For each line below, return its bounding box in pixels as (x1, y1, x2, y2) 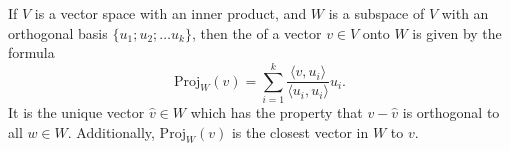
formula (8, 42, 55, 63)
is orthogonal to (402, 101, 500, 122)
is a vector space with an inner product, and (34, 3, 307, 23)
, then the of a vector (191, 22, 322, 43)
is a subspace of (328, 3, 425, 23)
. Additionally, (67, 121, 155, 142)
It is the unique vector (8, 101, 145, 122)
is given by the (412, 22, 502, 43)
